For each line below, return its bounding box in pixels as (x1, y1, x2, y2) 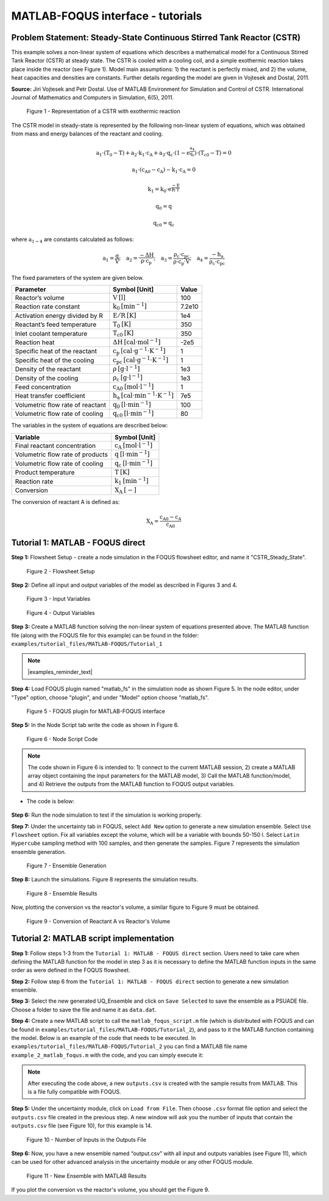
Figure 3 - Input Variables (26, 595, 91, 603)
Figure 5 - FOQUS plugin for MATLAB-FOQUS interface (26, 708, 166, 715)
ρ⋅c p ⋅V (173, 258, 190, 267)
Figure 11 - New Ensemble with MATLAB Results (26, 1172, 147, 1180)
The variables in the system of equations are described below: (11, 421, 168, 429)
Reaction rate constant (15, 303, 80, 311)
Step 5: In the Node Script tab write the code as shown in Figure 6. (11, 722, 179, 729)
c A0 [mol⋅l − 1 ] (113, 381, 154, 392)
